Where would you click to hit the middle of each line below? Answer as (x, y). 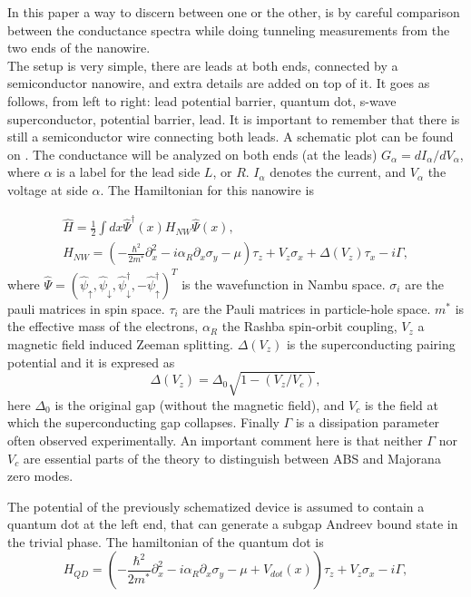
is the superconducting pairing (371, 344)
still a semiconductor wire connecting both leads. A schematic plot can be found (231, 137)
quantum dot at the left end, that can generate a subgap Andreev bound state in (233, 524)
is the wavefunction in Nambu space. (284, 284)
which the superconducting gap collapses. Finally (143, 422)
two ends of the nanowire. (79, 48)
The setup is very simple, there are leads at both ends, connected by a (203, 65)
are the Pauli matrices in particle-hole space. (307, 308)
